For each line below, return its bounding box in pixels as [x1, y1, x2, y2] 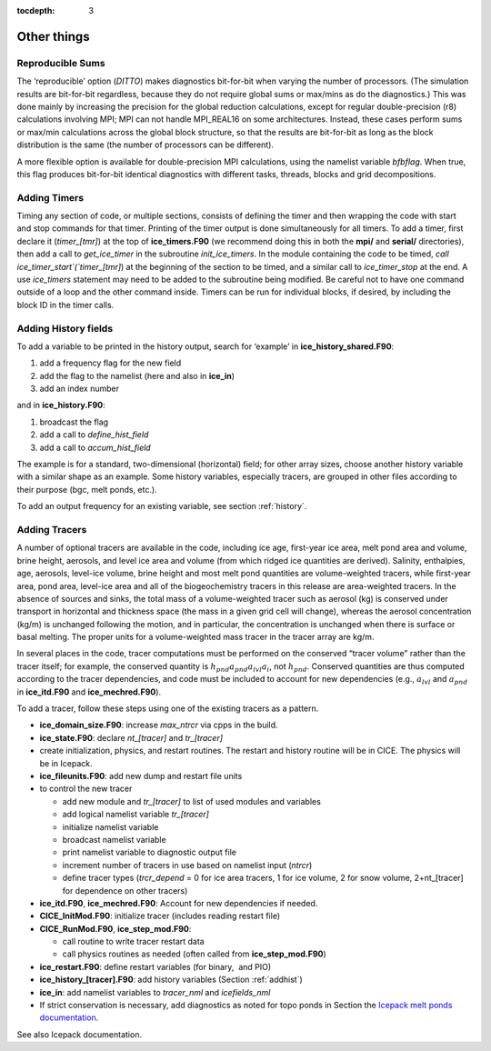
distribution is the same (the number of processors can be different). [16, 139, 275, 150]
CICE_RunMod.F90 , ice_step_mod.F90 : [39, 923, 192, 934]
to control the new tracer [39, 783, 133, 795]
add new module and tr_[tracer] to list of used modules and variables [62, 796, 322, 806]
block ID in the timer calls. [16, 299, 115, 310]
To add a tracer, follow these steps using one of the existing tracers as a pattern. [16, 703, 319, 714]
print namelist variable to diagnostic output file [62, 846, 236, 858]
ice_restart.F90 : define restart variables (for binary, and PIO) [39, 961, 272, 972]
